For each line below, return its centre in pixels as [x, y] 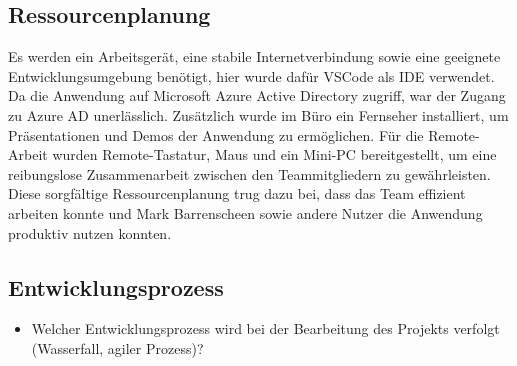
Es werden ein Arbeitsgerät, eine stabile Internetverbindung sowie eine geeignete [254, 56]
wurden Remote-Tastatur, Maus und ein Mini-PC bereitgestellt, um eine [274, 154]
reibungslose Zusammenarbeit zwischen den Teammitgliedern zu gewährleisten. [249, 173]
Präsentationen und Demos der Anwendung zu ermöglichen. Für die [216, 134]
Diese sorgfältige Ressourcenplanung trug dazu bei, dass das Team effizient [237, 193]
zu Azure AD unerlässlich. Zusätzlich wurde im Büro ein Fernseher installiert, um [258, 114]
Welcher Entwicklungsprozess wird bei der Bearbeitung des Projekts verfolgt [265, 328]
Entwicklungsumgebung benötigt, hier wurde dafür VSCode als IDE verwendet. [251, 75]
